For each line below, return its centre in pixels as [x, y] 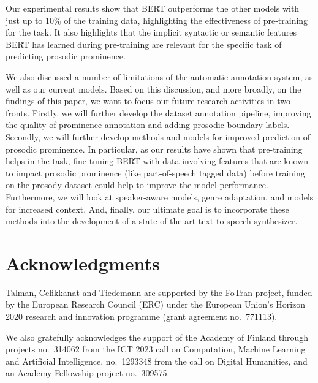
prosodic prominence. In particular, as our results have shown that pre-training [154, 149]
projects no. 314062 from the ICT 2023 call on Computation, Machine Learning [156, 349]
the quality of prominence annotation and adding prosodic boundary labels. [148, 125]
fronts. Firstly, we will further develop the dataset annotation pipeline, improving [158, 112]
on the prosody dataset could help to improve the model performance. [137, 185]
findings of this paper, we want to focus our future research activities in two [148, 101]
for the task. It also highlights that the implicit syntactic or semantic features [151, 32]
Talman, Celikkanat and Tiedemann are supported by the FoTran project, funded [159, 292]
